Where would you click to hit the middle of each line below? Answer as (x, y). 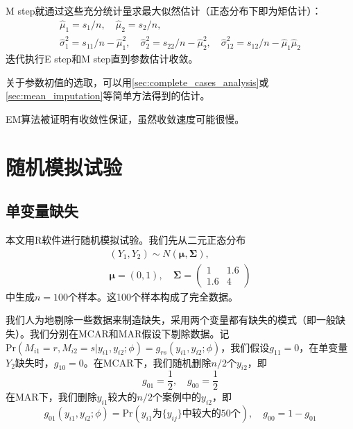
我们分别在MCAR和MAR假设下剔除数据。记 (129, 333)
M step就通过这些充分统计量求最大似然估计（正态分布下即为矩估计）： (164, 10)
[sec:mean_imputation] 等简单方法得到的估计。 (108, 95)
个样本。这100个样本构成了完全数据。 (153, 296)
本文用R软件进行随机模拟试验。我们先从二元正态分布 (126, 240)
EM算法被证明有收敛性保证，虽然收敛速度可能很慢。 (125, 118)
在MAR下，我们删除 (51, 397)
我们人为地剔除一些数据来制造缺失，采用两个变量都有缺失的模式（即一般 (171, 320)
